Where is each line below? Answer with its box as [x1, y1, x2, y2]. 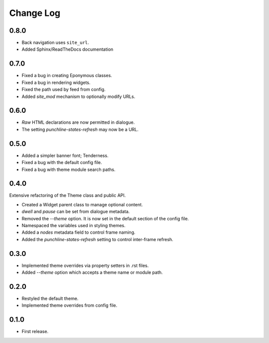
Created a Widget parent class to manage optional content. [21, 201, 143, 207]
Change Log [9, 7, 61, 18]
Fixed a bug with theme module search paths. [21, 167, 116, 172]
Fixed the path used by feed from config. [21, 86, 106, 92]
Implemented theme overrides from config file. [21, 302, 118, 308]
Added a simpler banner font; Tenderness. [21, 152, 109, 159]
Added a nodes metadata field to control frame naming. [21, 229, 135, 236]
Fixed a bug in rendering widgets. [21, 80, 91, 86]
